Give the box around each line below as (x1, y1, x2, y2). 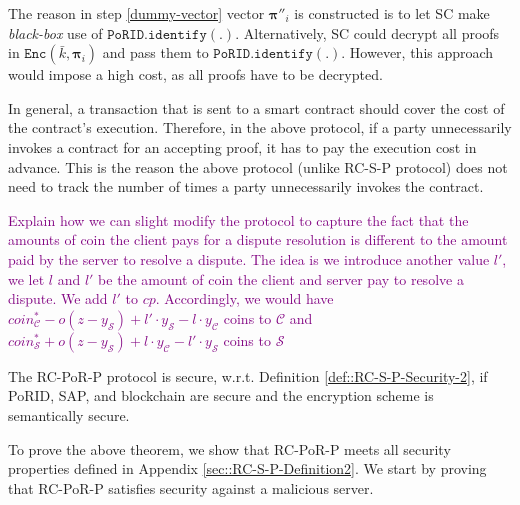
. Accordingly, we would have (155, 288, 334, 309)
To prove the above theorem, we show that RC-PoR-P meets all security (8, 438, 451, 459)
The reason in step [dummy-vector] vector (8, 3, 265, 23)
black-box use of (8, 22, 103, 43)
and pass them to (102, 42, 209, 63)
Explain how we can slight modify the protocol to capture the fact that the (8, 209, 469, 230)
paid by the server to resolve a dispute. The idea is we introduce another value (8, 248, 490, 269)
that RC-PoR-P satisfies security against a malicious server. (8, 477, 374, 498)
